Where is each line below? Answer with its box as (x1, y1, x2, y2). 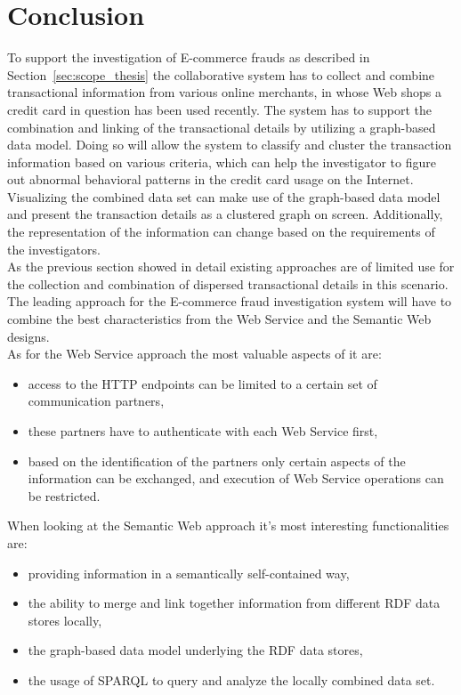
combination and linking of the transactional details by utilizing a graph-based (7, 117, 436, 136)
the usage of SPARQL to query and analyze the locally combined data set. (28, 670, 435, 689)
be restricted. (28, 486, 101, 505)
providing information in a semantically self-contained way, (28, 563, 350, 582)
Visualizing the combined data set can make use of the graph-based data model (7, 187, 441, 206)
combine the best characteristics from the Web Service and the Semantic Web (7, 310, 432, 328)
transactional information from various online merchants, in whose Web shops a (7, 83, 441, 101)
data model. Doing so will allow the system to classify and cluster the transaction (7, 135, 452, 154)
